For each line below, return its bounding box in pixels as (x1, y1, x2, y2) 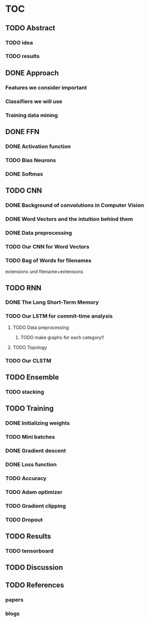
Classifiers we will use (5, 98, 63, 105)
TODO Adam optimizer (5, 488, 63, 496)
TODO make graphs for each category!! (20, 334, 104, 340)
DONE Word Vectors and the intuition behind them (5, 215, 133, 223)
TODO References (5, 580, 64, 589)
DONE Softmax (5, 170, 44, 177)
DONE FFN (5, 127, 40, 136)
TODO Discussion (5, 563, 63, 572)
